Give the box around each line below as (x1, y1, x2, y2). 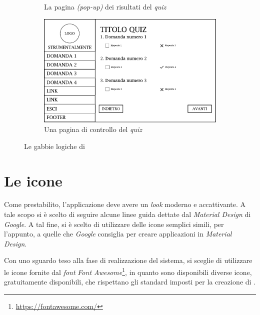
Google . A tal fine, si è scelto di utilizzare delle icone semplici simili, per (4, 218, 224, 229)
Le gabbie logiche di (24, 140, 85, 151)
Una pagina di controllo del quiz (44, 124, 142, 134)
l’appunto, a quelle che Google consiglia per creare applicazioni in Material (4, 228, 232, 239)
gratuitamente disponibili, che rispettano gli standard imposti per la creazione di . (4, 276, 255, 287)
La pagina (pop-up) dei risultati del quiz (44, 1, 166, 11)
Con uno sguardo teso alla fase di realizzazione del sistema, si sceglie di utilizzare (4, 255, 252, 265)
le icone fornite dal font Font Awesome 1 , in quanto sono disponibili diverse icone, (4, 265, 252, 277)
